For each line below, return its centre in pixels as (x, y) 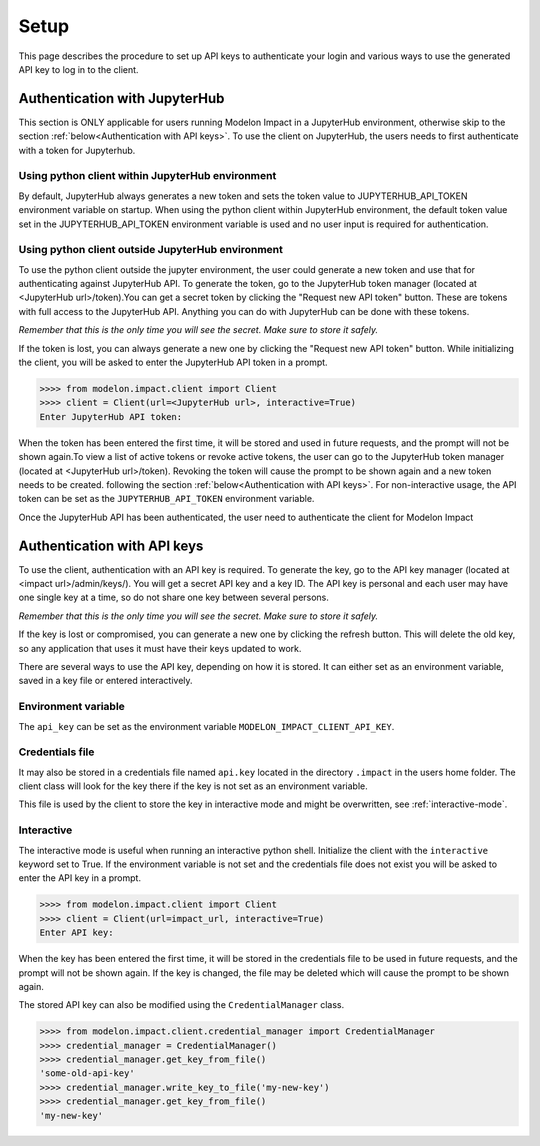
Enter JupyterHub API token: (111, 416)
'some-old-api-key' (87, 1073)
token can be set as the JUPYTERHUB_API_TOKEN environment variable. (166, 499)
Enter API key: (76, 933)
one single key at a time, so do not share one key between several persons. (174, 597)
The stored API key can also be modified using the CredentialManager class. (181, 1005)
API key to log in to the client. (78, 69)
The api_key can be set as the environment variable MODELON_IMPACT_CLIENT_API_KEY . (206, 726)
